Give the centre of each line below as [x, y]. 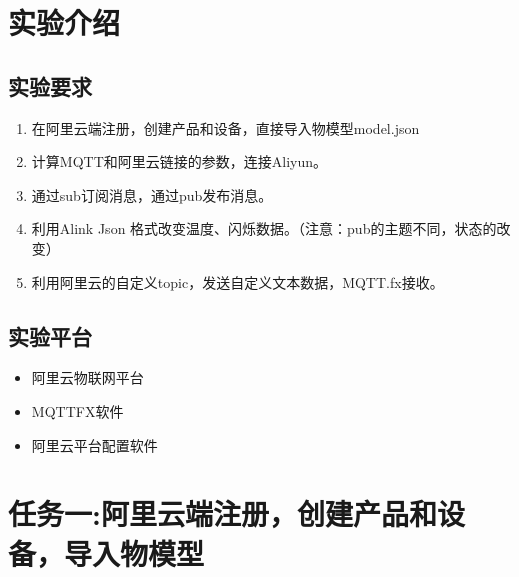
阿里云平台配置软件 [94, 444]
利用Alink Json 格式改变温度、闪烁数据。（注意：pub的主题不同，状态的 [264, 228]
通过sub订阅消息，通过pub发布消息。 [152, 194]
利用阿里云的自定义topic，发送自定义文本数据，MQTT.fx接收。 [237, 281]
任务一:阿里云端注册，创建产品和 [222, 513]
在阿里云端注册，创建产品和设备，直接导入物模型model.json [225, 127]
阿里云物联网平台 [87, 377]
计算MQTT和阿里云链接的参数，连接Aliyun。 [179, 161]
